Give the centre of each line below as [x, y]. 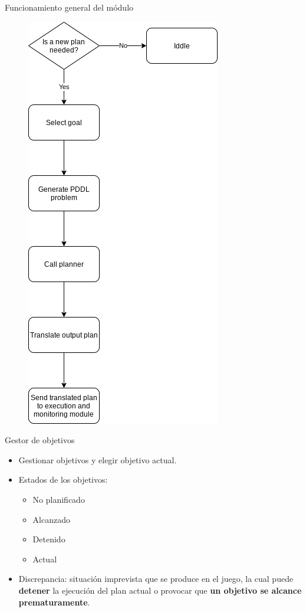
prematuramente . [54, 602]
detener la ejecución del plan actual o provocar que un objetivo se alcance [160, 590]
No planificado [59, 499]
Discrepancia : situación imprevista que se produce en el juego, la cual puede [156, 579]
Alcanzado [51, 519]
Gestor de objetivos [40, 440]
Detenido [49, 539]
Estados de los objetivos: [63, 480]
